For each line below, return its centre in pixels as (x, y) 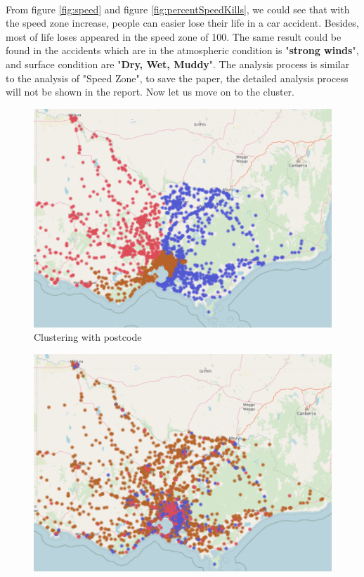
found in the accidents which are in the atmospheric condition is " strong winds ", (182, 50)
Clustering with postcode (88, 337)
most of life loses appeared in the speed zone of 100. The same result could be (174, 36)
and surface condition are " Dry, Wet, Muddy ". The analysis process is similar (178, 64)
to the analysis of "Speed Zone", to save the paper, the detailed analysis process (177, 78)
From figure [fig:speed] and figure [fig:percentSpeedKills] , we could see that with (178, 9)
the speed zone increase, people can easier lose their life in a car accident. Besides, (182, 23)
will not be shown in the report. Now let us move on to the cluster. (150, 92)
